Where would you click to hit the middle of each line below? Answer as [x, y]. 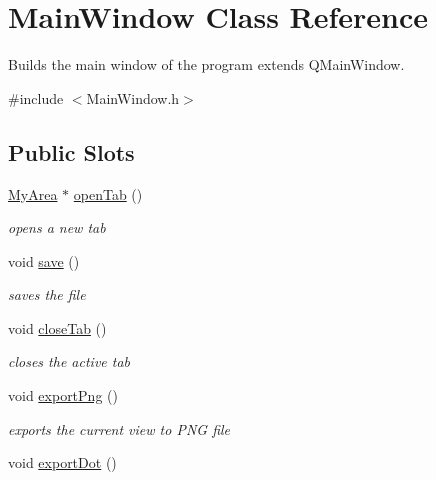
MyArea [33, 193]
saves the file [47, 294]
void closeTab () [57, 327]
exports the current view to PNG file [119, 428]
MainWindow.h [133, 97]
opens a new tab [57, 227]
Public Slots [71, 151]
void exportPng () [63, 395]
